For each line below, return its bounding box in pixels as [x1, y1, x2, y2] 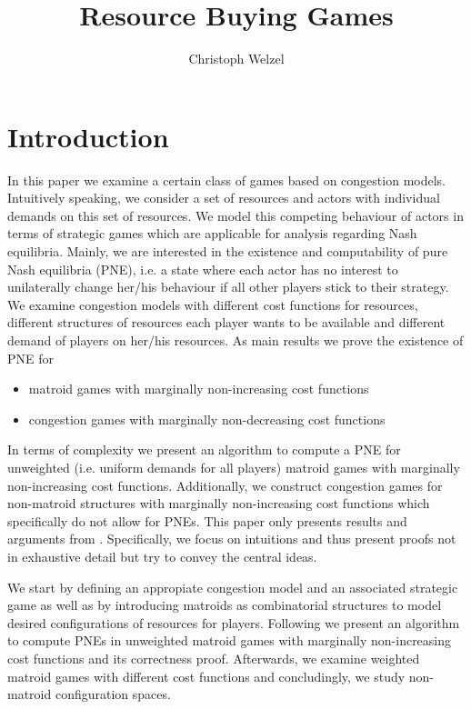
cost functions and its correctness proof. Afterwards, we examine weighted [7, 648, 420, 667]
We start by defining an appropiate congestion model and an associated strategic [7, 577, 458, 596]
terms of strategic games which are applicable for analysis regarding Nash [7, 224, 417, 243]
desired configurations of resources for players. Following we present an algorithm [7, 613, 460, 632]
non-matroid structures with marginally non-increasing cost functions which [7, 494, 430, 513]
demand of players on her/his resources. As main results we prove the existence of [7, 331, 464, 349]
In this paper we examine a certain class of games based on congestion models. [7, 170, 446, 189]
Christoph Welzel [188, 49, 285, 68]
